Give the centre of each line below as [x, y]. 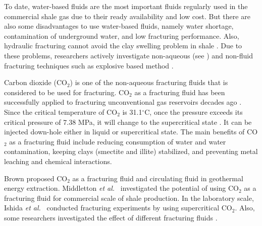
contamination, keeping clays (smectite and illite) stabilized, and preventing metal [131, 151]
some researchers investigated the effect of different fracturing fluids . [111, 217]
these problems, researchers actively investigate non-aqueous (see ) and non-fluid [129, 55]
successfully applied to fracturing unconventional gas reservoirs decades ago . [123, 102]
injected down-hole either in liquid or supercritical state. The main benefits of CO [131, 132]
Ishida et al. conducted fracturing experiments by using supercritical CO [118, 208]
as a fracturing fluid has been [180, 92]
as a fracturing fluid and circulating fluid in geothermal [158, 178]
